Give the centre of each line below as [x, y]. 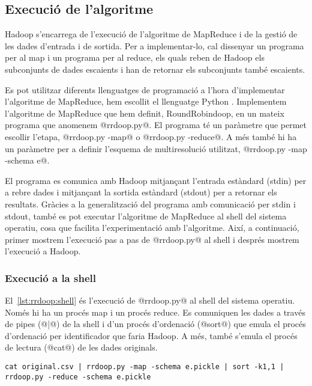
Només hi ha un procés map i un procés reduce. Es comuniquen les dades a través [155, 312]
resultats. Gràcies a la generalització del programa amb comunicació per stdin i [150, 204]
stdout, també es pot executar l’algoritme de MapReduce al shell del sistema [146, 216]
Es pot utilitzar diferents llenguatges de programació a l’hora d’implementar [145, 89]
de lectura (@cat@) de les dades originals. [81, 347]
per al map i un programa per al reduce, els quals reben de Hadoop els [135, 57]
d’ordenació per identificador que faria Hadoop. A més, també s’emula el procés [151, 335]
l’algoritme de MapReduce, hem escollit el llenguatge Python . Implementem [146, 101]
